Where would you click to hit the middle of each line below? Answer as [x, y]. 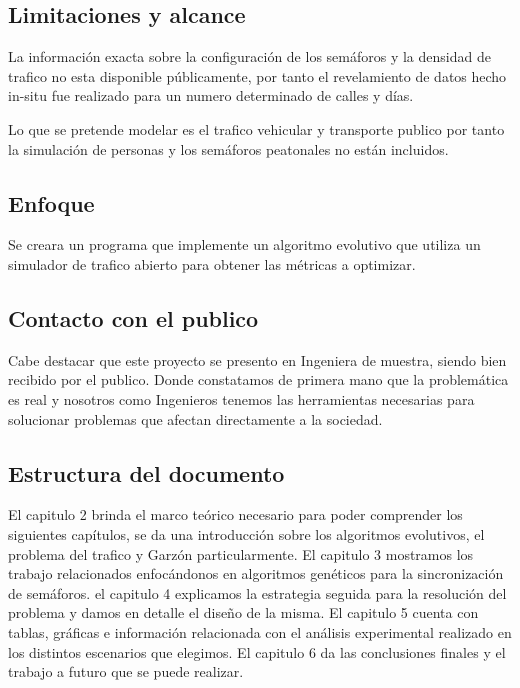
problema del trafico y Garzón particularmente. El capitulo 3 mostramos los [241, 553]
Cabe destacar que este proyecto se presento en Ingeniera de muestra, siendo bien [257, 359]
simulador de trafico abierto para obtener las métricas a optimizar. [212, 263]
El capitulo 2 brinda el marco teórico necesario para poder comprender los [235, 514]
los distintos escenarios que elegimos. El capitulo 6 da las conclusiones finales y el [257, 651]
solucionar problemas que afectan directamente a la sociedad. [195, 418]
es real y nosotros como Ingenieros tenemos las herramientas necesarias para [241, 398]
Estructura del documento [146, 472]
